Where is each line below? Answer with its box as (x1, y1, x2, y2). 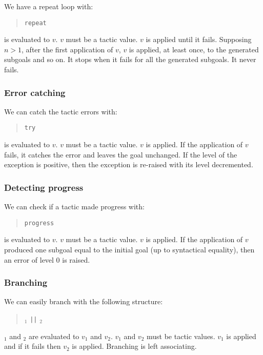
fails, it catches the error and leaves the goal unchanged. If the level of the (4, 149, 237, 160)
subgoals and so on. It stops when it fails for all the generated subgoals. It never (4, 54, 256, 65)
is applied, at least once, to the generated (129, 44, 259, 54)
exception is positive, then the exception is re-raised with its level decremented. (4, 159, 253, 170)
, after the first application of (22, 44, 113, 54)
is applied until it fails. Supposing (146, 34, 252, 45)
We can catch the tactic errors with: (4, 106, 117, 116)
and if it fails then (4, 341, 61, 351)
